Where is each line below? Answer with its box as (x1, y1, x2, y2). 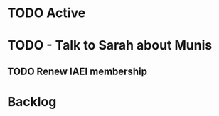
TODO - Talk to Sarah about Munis (7, 37, 213, 54)
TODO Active (7, 5, 86, 21)
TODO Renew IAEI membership (7, 65, 148, 77)
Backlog (7, 93, 57, 110)
